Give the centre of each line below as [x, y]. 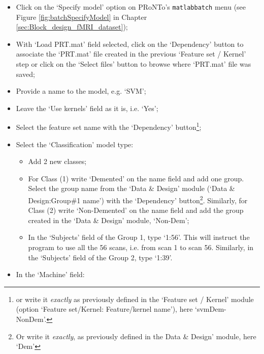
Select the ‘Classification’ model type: [75, 144]
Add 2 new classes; [57, 161]
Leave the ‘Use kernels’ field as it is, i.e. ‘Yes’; [87, 108]
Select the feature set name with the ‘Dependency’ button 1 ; [109, 126]
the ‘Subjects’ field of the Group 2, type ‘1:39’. [100, 257]
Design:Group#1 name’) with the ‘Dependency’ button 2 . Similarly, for [138, 199]
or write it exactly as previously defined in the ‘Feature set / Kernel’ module [135, 299]
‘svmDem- [211, 309]
